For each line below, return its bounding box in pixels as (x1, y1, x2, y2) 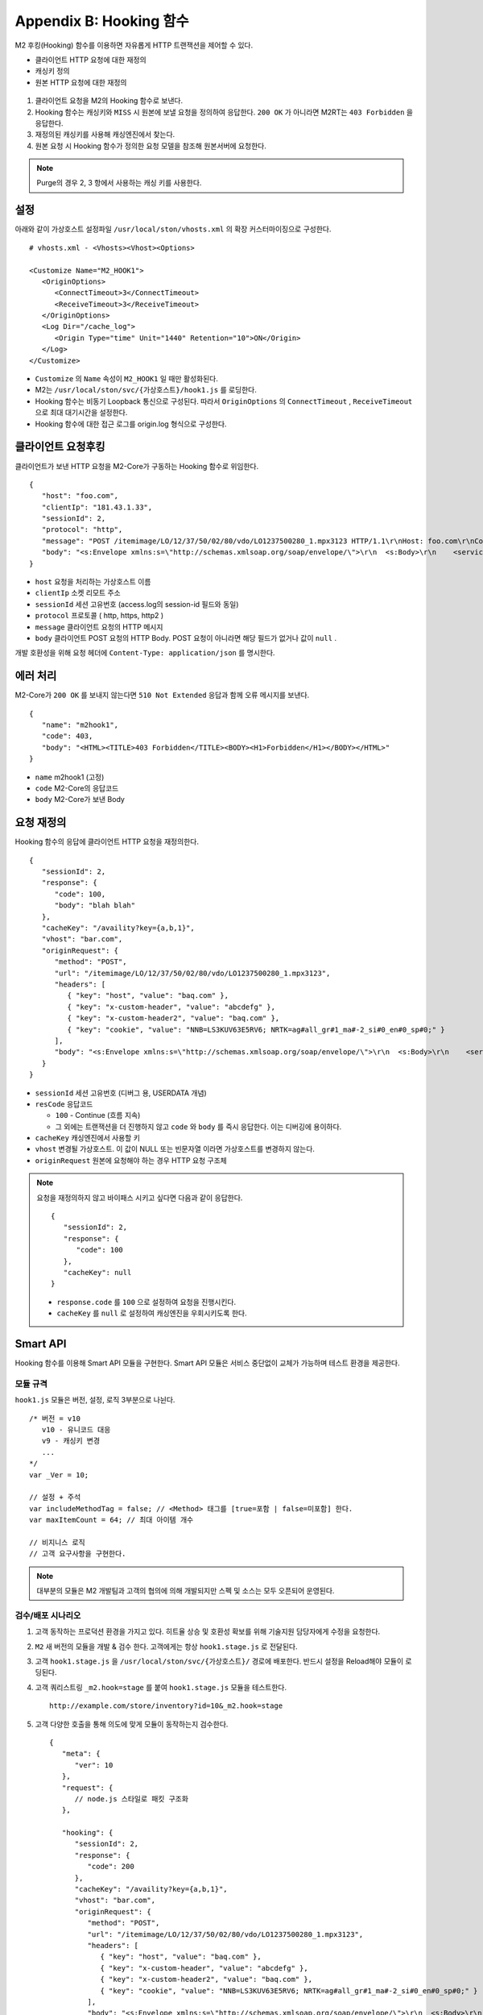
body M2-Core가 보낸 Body (35, 795, 125, 804)
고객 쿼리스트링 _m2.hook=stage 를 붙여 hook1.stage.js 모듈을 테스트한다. (35, 1682, 287, 1692)
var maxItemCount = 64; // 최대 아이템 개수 (29, 1515, 194, 1525)
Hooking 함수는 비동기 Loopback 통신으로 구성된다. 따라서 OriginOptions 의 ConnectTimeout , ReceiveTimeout (35, 396, 413, 406)
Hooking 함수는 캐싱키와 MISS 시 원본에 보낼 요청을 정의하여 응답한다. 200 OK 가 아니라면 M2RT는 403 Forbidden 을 (35, 107, 414, 117)
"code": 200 (87, 1862, 134, 1872)
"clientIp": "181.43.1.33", (41, 502, 153, 512)
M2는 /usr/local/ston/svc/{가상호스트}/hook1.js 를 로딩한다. (35, 385, 258, 395)
